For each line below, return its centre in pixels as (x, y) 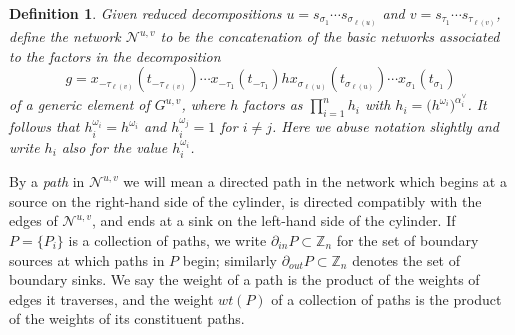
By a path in (47, 181)
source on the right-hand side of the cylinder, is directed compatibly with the (245, 200)
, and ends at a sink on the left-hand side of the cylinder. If (274, 220)
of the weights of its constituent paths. (127, 318)
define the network (65, 36)
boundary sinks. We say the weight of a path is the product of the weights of (244, 279)
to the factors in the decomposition (115, 55)
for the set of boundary (407, 240)
